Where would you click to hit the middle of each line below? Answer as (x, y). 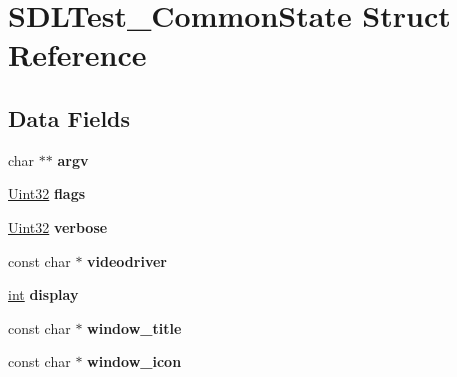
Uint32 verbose (58, 226)
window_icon (134, 361)
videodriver (127, 260)
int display (43, 294)
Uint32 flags (47, 193)
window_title (134, 327)
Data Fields (69, 117)
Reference (77, 54)
